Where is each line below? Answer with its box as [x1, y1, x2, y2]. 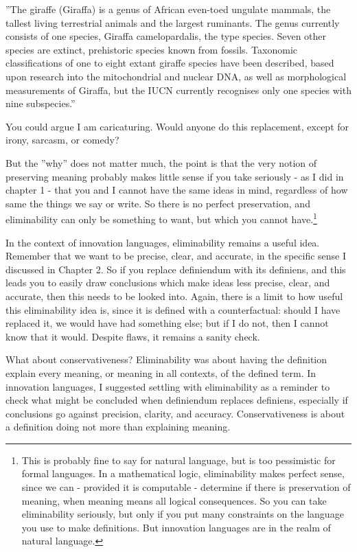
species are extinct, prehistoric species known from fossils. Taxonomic [5, 42, 298, 56]
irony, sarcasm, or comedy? [5, 133, 119, 147]
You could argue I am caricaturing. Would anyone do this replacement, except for [5, 119, 349, 133]
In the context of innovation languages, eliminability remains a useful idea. [5, 235, 320, 249]
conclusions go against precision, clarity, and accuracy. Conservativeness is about [5, 406, 345, 420]
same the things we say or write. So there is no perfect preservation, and [5, 196, 310, 210]
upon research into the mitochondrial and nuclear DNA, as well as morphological [5, 69, 347, 83]
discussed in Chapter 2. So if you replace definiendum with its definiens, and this [5, 262, 346, 276]
